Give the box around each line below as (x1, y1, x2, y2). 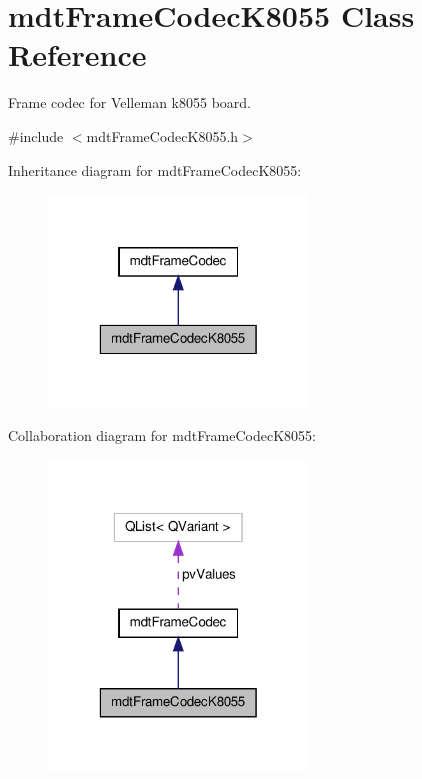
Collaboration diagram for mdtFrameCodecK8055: (8, 425, 316, 446)
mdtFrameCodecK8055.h (86, 125, 239, 146)
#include (8, 125, 64, 146)
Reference (8, 34, 147, 75)
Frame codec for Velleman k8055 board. (8, 92, 251, 113)
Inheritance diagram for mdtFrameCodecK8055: (8, 159, 302, 180)
